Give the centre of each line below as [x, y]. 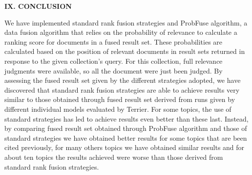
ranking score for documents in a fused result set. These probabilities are [114, 41]
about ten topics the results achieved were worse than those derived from [114, 157]
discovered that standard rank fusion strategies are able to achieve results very [122, 89]
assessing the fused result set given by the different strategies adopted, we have [123, 80]
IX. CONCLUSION [38, 6]
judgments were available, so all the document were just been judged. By [114, 70]
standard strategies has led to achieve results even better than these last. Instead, [126, 118]
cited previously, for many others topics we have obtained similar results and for [125, 147]
